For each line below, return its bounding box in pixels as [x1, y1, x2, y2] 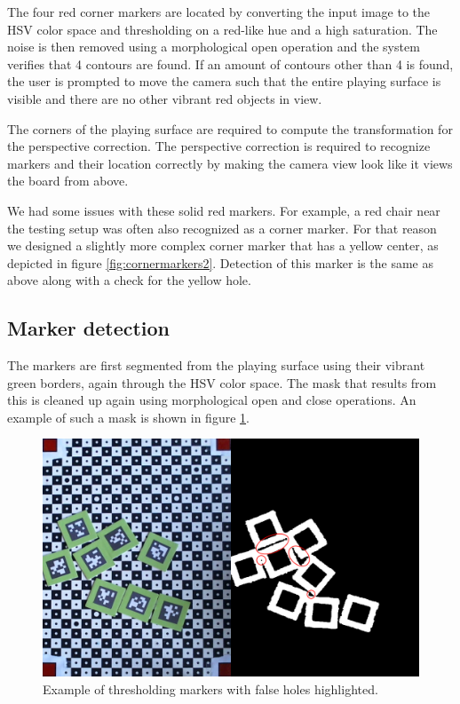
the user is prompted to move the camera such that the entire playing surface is [7, 72, 441, 91]
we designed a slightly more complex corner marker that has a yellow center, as [7, 236, 439, 255]
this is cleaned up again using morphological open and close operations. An [7, 391, 416, 409]
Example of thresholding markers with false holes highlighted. [43, 679, 378, 698]
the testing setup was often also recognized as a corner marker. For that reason [7, 218, 437, 237]
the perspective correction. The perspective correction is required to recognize [7, 137, 431, 155]
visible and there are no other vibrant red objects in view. [7, 89, 322, 107]
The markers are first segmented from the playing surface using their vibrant [7, 356, 425, 375]
